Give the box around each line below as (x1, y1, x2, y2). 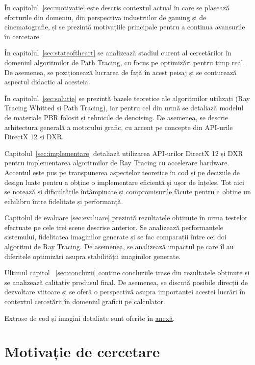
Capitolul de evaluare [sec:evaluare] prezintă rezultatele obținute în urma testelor (4, 212, 248, 223)
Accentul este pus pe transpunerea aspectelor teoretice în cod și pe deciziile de (4, 167, 240, 177)
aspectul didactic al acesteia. (4, 77, 90, 87)
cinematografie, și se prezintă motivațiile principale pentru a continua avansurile (4, 22, 245, 32)
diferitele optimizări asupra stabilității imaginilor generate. (4, 251, 181, 261)
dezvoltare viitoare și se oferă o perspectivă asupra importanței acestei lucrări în (4, 287, 246, 297)
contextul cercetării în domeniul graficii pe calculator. (4, 296, 166, 307)
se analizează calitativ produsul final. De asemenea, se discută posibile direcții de (4, 277, 248, 287)
